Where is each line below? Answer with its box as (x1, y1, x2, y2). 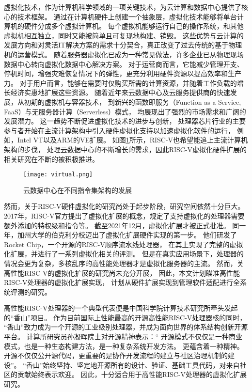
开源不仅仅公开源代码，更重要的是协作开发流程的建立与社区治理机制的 (4, 350, 228, 361)
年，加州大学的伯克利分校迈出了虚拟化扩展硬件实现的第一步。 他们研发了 (4, 230, 237, 240)
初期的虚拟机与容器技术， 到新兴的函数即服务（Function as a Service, (24, 96, 241, 107)
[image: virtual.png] (23, 171, 93, 178)
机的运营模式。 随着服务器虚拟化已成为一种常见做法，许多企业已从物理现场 (4, 49, 244, 59)
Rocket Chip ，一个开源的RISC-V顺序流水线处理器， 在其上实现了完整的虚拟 (4, 239, 243, 249)
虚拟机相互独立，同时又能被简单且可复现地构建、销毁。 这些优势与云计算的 (4, 30, 244, 40)
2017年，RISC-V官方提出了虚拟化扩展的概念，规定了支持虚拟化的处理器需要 (4, 210, 245, 220)
